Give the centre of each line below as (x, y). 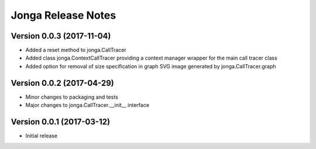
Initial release (42, 136)
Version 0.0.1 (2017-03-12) (61, 122)
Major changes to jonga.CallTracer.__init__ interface (87, 105)
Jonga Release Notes (63, 15)
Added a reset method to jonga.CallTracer (76, 50)
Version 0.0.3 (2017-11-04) (61, 36)
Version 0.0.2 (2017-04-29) (62, 83)
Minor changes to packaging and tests (72, 97)
